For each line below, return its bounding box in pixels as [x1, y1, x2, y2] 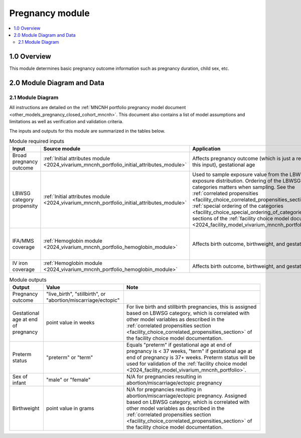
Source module [43, 145, 81, 152]
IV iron [12, 259, 28, 267]
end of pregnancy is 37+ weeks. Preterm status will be [126, 354, 255, 361]
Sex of [12, 373, 28, 380]
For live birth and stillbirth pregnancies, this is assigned [126, 303, 257, 310]
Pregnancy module [9, 8, 90, 19]
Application [192, 145, 221, 152]
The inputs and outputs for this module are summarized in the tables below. [9, 128, 166, 134]
